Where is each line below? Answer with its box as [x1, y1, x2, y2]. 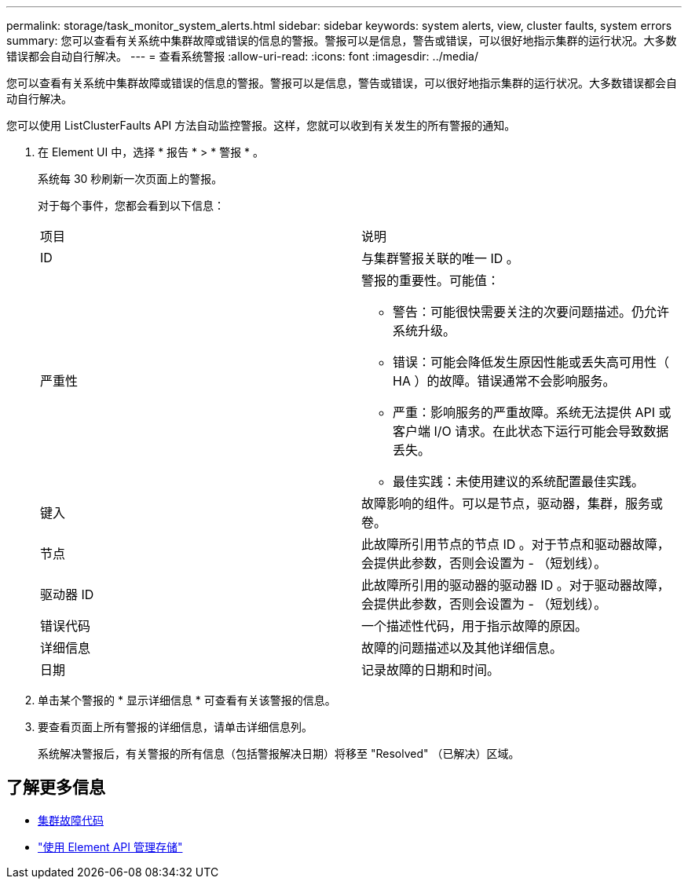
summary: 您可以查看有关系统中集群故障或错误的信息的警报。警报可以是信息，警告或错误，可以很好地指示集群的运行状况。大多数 [6, 34, 677, 47]
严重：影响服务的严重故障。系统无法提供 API [393, 404, 656, 420]
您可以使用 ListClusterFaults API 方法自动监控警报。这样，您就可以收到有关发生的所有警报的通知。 [6, 119, 516, 132]
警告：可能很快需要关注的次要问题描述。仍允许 [393, 304, 670, 320]
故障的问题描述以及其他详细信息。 [361, 640, 563, 656]
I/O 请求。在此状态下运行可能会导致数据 [434, 423, 669, 439]
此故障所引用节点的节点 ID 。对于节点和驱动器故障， [361, 536, 670, 552]
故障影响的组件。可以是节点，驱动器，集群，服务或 [361, 496, 664, 511]
